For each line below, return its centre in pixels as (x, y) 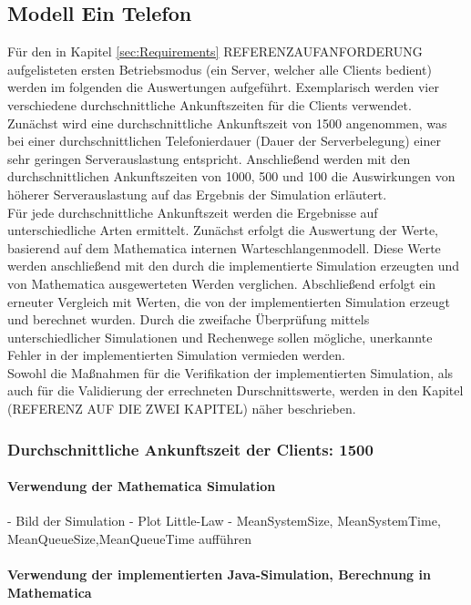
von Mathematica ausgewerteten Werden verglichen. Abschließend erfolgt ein (222, 283)
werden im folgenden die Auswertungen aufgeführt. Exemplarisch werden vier (223, 87)
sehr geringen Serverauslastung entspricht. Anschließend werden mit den (209, 158)
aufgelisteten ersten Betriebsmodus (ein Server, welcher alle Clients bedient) (220, 69)
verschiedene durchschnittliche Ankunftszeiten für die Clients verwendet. (210, 104)
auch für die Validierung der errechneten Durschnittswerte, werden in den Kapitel (235, 390)
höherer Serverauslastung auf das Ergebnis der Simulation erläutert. (197, 194)
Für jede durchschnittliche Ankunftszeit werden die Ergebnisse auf (193, 212)
